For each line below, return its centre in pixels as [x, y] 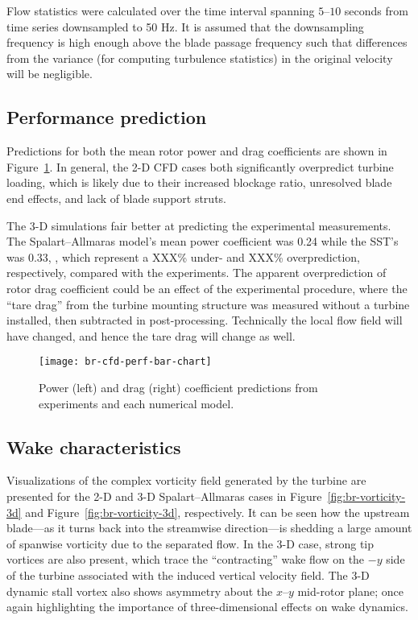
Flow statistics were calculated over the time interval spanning [161, 10]
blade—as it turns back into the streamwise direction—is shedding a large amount [209, 528]
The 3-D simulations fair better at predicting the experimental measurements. [199, 225]
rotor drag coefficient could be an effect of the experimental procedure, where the [207, 288]
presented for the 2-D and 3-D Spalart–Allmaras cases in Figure [164, 496]
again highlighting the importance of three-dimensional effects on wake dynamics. [207, 607]
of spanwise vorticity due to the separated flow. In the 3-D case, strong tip [190, 543]
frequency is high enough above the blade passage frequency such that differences [207, 42]
